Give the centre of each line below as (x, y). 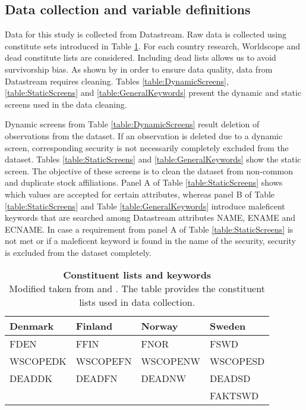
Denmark (32, 326)
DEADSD (230, 378)
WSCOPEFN (104, 361)
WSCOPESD (237, 361)
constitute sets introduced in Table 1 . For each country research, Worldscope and (153, 46)
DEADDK (31, 378)
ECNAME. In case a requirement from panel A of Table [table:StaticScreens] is (149, 229)
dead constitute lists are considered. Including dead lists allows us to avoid (141, 57)
